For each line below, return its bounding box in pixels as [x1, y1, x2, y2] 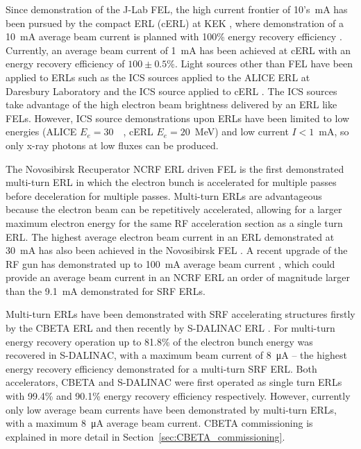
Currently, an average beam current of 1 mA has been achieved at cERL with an [6, 42, 351, 57]
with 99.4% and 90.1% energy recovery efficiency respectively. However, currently [6, 389, 351, 403]
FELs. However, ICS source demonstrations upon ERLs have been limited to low [6, 110, 350, 125]
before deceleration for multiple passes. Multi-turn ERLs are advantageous [6, 188, 322, 203]
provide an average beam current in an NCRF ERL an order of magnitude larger [6, 270, 350, 285]
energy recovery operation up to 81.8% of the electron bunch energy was [6, 334, 313, 348]
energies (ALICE [6, 124, 77, 139]
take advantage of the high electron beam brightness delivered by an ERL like [6, 97, 337, 112]
